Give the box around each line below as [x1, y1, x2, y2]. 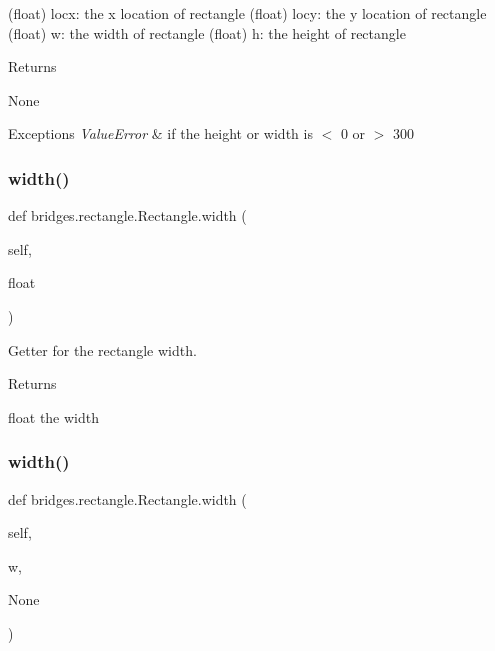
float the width [8, 406, 100, 427]
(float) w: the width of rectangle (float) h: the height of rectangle [8, 22, 406, 43]
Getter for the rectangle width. [8, 339, 197, 360]
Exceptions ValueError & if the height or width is [8, 123, 313, 144]
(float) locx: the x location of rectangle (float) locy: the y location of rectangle [8, 3, 487, 23]
